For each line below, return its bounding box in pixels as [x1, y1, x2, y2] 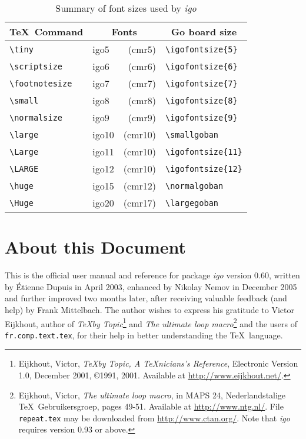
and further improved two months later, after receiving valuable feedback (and [5, 292, 287, 304]
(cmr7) [128, 77, 156, 90]
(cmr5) [128, 42, 156, 56]
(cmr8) [128, 94, 156, 107]
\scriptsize [9, 61, 63, 71]
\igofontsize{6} [165, 61, 238, 71]
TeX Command [9, 25, 84, 38]
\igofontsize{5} [165, 44, 238, 54]
